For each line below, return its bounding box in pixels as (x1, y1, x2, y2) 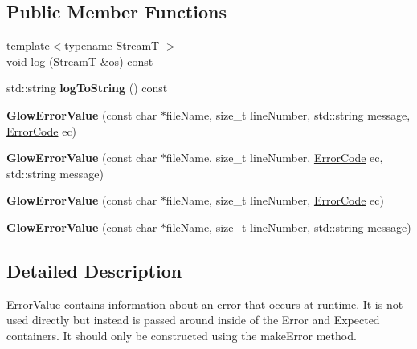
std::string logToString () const (6, 79, 168, 96)
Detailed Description (6, 258, 182, 282)
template (6, 37, 50, 54)
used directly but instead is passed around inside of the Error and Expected (6, 311, 380, 328)
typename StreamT (64, 37, 160, 54)
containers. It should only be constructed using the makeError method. (6, 327, 357, 343)
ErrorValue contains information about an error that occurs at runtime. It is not (6, 295, 403, 312)
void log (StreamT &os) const (6, 52, 153, 69)
